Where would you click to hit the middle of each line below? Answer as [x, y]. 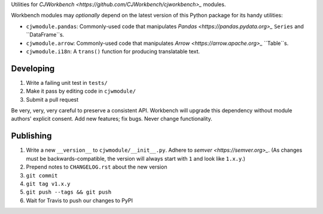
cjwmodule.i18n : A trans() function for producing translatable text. [113, 51]
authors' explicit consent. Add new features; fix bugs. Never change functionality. [112, 119]
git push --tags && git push [69, 192]
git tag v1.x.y [48, 184]
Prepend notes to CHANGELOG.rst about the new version [97, 167]
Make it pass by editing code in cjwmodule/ [81, 91]
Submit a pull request [52, 99]
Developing [33, 68]
